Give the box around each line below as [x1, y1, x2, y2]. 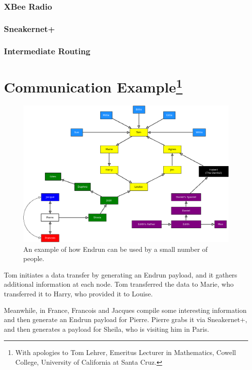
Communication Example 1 [4, 75, 183, 97]
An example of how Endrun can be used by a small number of [23, 244, 208, 254]
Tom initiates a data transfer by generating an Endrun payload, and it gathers [4, 269, 237, 279]
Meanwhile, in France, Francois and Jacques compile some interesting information [4, 305, 247, 315]
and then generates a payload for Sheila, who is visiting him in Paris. [4, 324, 209, 334]
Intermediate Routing [4, 45, 91, 57]
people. [23, 253, 45, 263]
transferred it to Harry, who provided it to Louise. [4, 288, 153, 298]
